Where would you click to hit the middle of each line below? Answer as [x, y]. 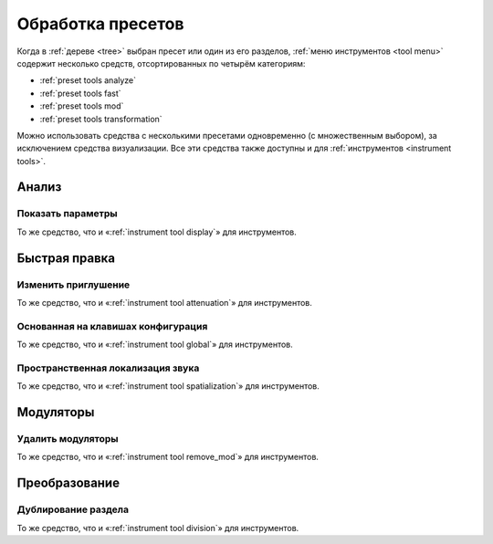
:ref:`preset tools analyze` [88, 80]
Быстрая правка [66, 258]
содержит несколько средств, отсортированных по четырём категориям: [161, 63]
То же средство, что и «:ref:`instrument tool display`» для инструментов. [157, 232]
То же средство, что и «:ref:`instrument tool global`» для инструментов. [155, 345]
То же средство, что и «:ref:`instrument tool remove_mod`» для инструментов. [168, 457]
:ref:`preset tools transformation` [101, 119]
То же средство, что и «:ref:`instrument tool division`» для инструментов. [158, 528]
